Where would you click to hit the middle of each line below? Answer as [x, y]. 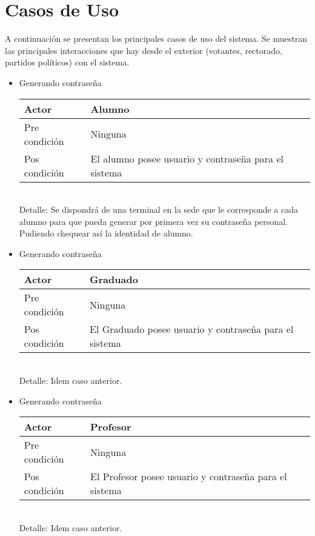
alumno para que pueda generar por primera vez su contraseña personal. [153, 221]
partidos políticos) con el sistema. [67, 62]
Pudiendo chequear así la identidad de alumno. [106, 233]
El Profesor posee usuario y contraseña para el [189, 477]
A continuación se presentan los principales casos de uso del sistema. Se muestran [156, 39]
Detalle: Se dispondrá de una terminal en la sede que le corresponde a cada [159, 209]
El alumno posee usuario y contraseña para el [187, 158]
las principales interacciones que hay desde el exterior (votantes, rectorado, [144, 50]
